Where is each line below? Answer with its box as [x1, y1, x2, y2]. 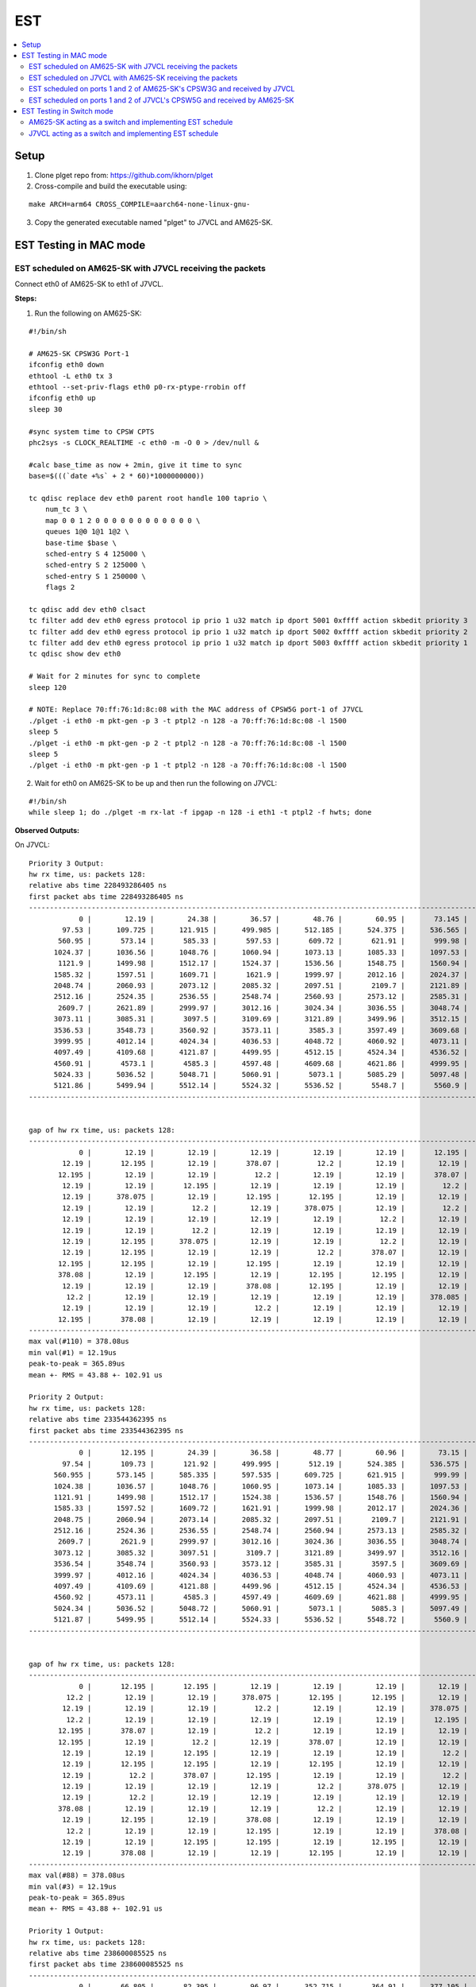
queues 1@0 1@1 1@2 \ [44, 527, 130, 536]
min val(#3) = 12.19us [29, 1882, 117, 1891]
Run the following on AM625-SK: [34, 308, 142, 318]
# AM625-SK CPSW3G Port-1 [29, 349, 130, 358]
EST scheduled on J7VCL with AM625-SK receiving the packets [29, 72, 238, 83]
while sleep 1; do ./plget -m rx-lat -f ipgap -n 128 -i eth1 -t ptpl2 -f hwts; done [29, 808, 372, 817]
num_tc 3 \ [44, 505, 88, 514]
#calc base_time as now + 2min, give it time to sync [29, 460, 242, 469]
